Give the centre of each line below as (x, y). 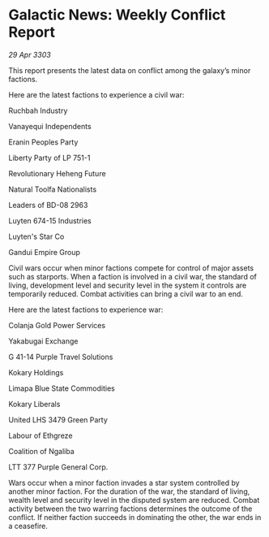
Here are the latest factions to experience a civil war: (96, 94)
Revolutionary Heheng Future (58, 173)
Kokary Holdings (36, 372)
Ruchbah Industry (38, 110)
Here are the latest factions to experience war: (86, 310)
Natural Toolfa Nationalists (53, 189)
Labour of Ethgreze (41, 435)
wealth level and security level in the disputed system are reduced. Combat (134, 500)
